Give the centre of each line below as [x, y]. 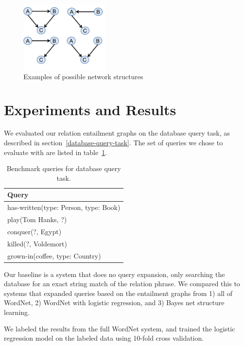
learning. [17, 312]
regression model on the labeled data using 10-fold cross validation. [104, 338]
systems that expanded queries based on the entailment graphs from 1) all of [118, 293]
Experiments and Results [90, 110]
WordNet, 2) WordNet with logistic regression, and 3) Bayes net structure [114, 303]
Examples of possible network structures [83, 76]
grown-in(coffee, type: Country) [54, 255]
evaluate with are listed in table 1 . [56, 152]
